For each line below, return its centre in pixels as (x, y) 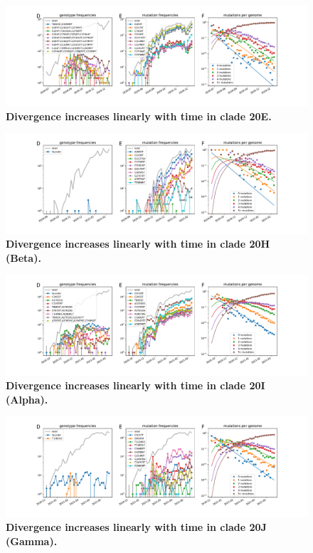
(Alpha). (27, 399)
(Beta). (23, 257)
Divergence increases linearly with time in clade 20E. (139, 116)
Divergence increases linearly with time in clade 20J (136, 527)
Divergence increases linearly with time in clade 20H (138, 244)
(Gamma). (32, 541)
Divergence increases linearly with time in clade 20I (136, 385)
